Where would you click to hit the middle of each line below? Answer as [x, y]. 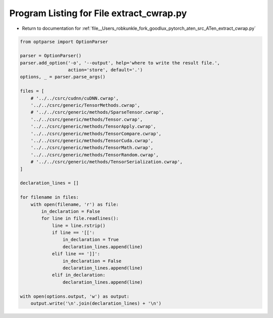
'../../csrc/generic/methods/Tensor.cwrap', [87, 119]
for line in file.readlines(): [80, 218]
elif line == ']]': [76, 254]
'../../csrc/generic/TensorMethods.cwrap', [85, 105]
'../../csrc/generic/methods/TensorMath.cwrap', [92, 148]
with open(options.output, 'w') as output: [75, 296]
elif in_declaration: [79, 275]
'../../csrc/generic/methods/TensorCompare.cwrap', [96, 133]
